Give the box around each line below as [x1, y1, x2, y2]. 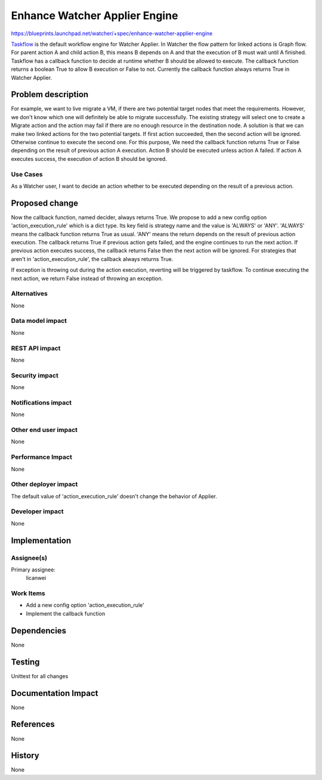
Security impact [11, 371, 59, 380]
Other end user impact [11, 426, 78, 434]
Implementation [11, 535, 72, 545]
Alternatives [11, 290, 48, 298]
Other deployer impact [11, 480, 78, 489]
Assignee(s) [11, 554, 48, 562]
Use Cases [11, 170, 43, 178]
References [11, 719, 55, 729]
